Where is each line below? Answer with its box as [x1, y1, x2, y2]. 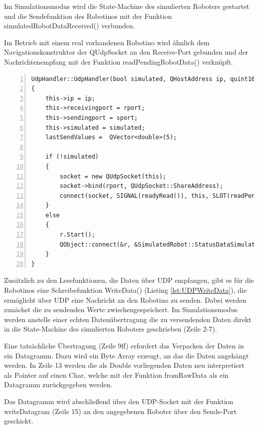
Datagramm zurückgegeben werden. [4, 379, 113, 390]
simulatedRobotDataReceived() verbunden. [4, 20, 135, 31]
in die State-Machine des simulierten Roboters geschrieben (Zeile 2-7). [4, 324, 217, 334]
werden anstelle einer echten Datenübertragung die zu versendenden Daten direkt [4, 314, 252, 324]
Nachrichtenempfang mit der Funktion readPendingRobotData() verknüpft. [4, 56, 233, 67]
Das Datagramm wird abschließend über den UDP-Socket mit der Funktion [4, 396, 234, 406]
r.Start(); [60, 231, 95, 239]
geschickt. [4, 416, 33, 426]
